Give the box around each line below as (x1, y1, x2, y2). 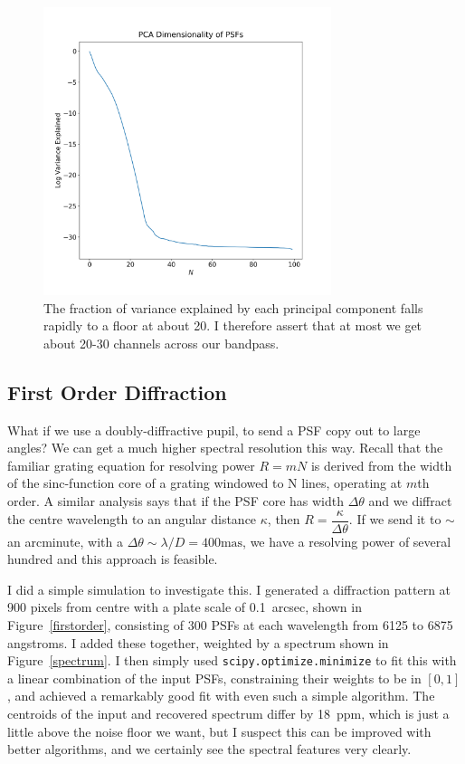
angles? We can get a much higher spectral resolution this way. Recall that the (7, 438, 443, 457)
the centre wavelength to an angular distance (7, 510, 257, 529)
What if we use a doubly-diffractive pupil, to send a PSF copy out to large (7, 420, 421, 439)
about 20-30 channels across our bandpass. (43, 333, 280, 352)
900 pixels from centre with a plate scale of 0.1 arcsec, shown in (7, 597, 362, 616)
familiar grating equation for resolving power (7, 455, 255, 474)
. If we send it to (348, 510, 441, 529)
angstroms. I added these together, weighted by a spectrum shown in (7, 633, 389, 652)
